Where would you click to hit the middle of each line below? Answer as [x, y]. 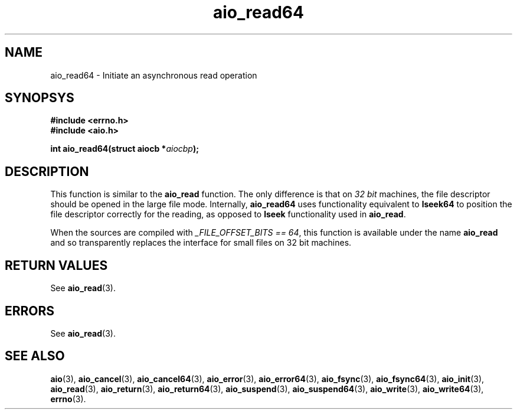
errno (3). [68, 399]
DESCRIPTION [47, 171]
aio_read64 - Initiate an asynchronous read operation [154, 75]
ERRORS [30, 311]
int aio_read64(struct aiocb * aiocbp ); [125, 149]
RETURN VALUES [56, 265]
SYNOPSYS [40, 98]
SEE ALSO [35, 356]
